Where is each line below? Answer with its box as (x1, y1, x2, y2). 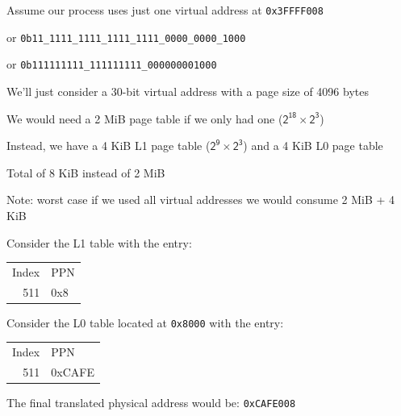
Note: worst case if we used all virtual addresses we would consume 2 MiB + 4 (6, 191, 395, 208)
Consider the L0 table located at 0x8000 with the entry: (6, 314, 284, 331)
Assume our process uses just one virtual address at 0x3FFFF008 (6, 2, 324, 18)
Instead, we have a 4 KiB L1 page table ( (6, 137, 211, 154)
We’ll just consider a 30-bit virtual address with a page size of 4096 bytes (6, 82, 369, 99)
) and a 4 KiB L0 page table (243, 137, 383, 154)
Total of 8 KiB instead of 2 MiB (6, 164, 165, 181)
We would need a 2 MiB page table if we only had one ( (6, 110, 283, 127)
